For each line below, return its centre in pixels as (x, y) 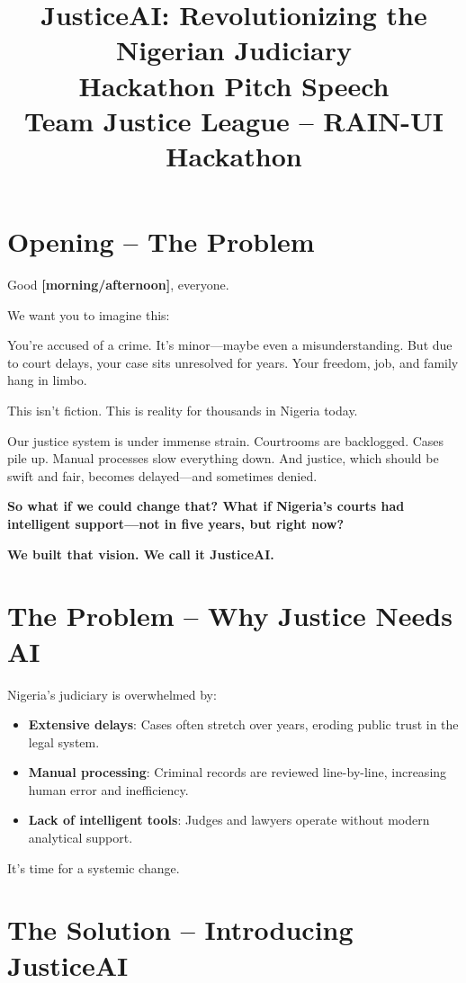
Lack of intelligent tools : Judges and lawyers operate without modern (229, 820)
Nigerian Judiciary (234, 50)
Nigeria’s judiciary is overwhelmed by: (112, 694)
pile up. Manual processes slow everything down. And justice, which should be (223, 458)
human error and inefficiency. (108, 789)
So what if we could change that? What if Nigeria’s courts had (206, 506)
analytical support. (81, 838)
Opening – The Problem (161, 241)
